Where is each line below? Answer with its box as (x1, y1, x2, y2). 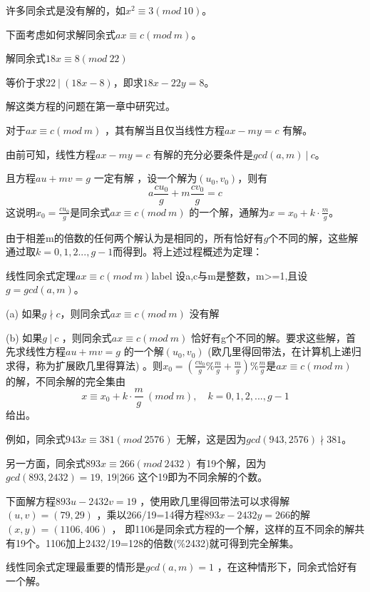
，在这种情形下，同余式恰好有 (217, 559, 357, 574)
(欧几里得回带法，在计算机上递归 (207, 344, 361, 359)
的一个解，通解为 (189, 204, 269, 219)
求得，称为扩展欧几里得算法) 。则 (6, 357, 163, 372)
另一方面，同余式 (6, 455, 86, 470)
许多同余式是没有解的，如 (6, 3, 125, 17)
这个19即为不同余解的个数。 (138, 469, 268, 484)
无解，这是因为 (176, 432, 247, 446)
